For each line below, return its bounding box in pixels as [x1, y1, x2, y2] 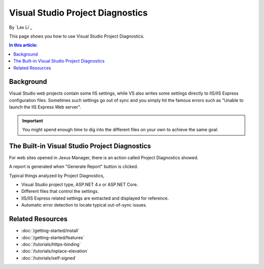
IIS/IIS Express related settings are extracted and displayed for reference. [21, 195, 169, 201]
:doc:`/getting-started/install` [21, 228, 80, 234]
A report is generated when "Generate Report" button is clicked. [9, 164, 138, 169]
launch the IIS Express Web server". [9, 104, 82, 110]
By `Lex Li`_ [9, 24, 33, 30]
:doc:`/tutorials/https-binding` [21, 241, 81, 247]
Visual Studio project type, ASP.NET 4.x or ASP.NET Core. [21, 182, 138, 187]
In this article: [9, 42, 38, 48]
